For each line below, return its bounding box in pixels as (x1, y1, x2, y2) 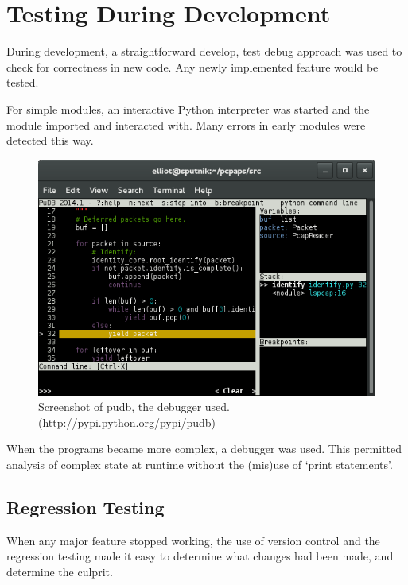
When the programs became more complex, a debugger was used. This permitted (6, 440, 402, 457)
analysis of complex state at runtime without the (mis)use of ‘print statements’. (6, 455, 393, 472)
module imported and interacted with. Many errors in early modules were (6, 116, 366, 133)
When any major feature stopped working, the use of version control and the (6, 532, 380, 548)
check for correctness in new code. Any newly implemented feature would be (6, 58, 379, 75)
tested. (6, 74, 39, 91)
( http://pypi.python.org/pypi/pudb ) (38, 413, 216, 430)
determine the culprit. (6, 563, 113, 579)
